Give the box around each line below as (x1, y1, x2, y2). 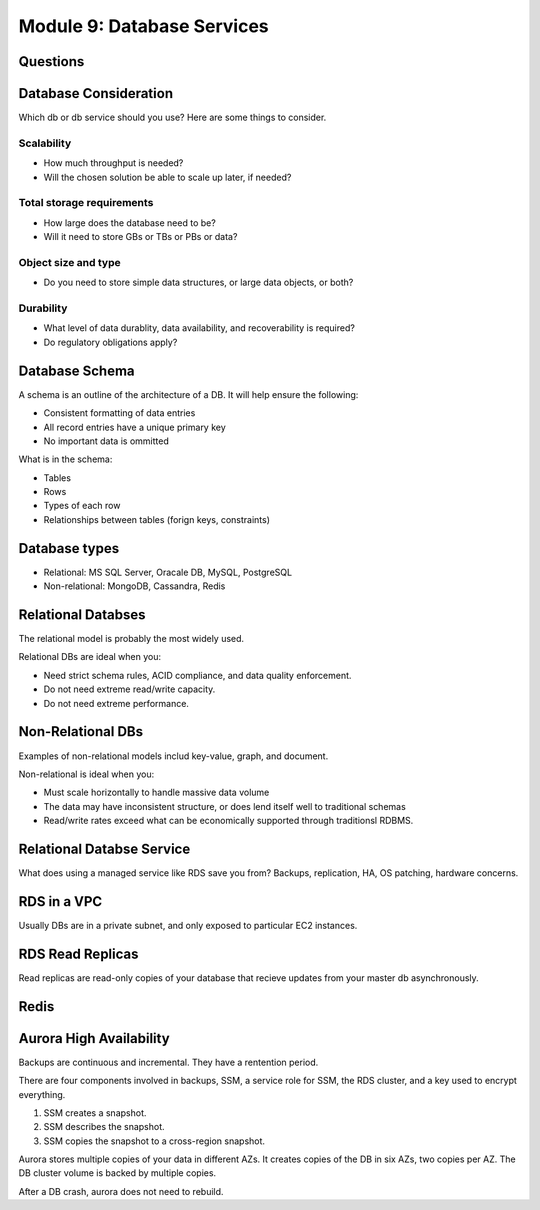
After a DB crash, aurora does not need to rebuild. (18, 1185, 224, 1197)
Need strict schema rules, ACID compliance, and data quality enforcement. (43, 669, 352, 681)
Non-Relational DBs (18, 723, 144, 740)
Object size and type (18, 255, 121, 269)
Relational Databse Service (18, 840, 191, 857)
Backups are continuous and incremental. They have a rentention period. (18, 1056, 319, 1068)
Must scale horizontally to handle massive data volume (43, 786, 270, 799)
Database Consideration (18, 85, 174, 102)
